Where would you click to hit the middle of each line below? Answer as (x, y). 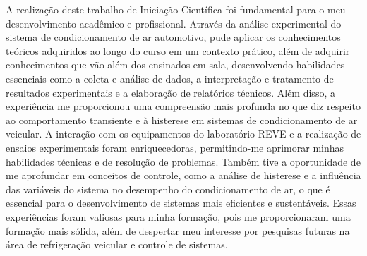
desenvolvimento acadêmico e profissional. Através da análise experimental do (174, 23)
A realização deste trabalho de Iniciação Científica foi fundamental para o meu (176, 9)
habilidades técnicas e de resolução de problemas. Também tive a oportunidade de (183, 161)
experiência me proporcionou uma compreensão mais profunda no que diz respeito (183, 106)
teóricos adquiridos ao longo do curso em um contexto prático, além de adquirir (178, 50)
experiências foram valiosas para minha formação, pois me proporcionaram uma (178, 216)
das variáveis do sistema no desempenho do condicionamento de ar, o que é (168, 189)
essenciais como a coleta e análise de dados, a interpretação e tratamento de (170, 78)
